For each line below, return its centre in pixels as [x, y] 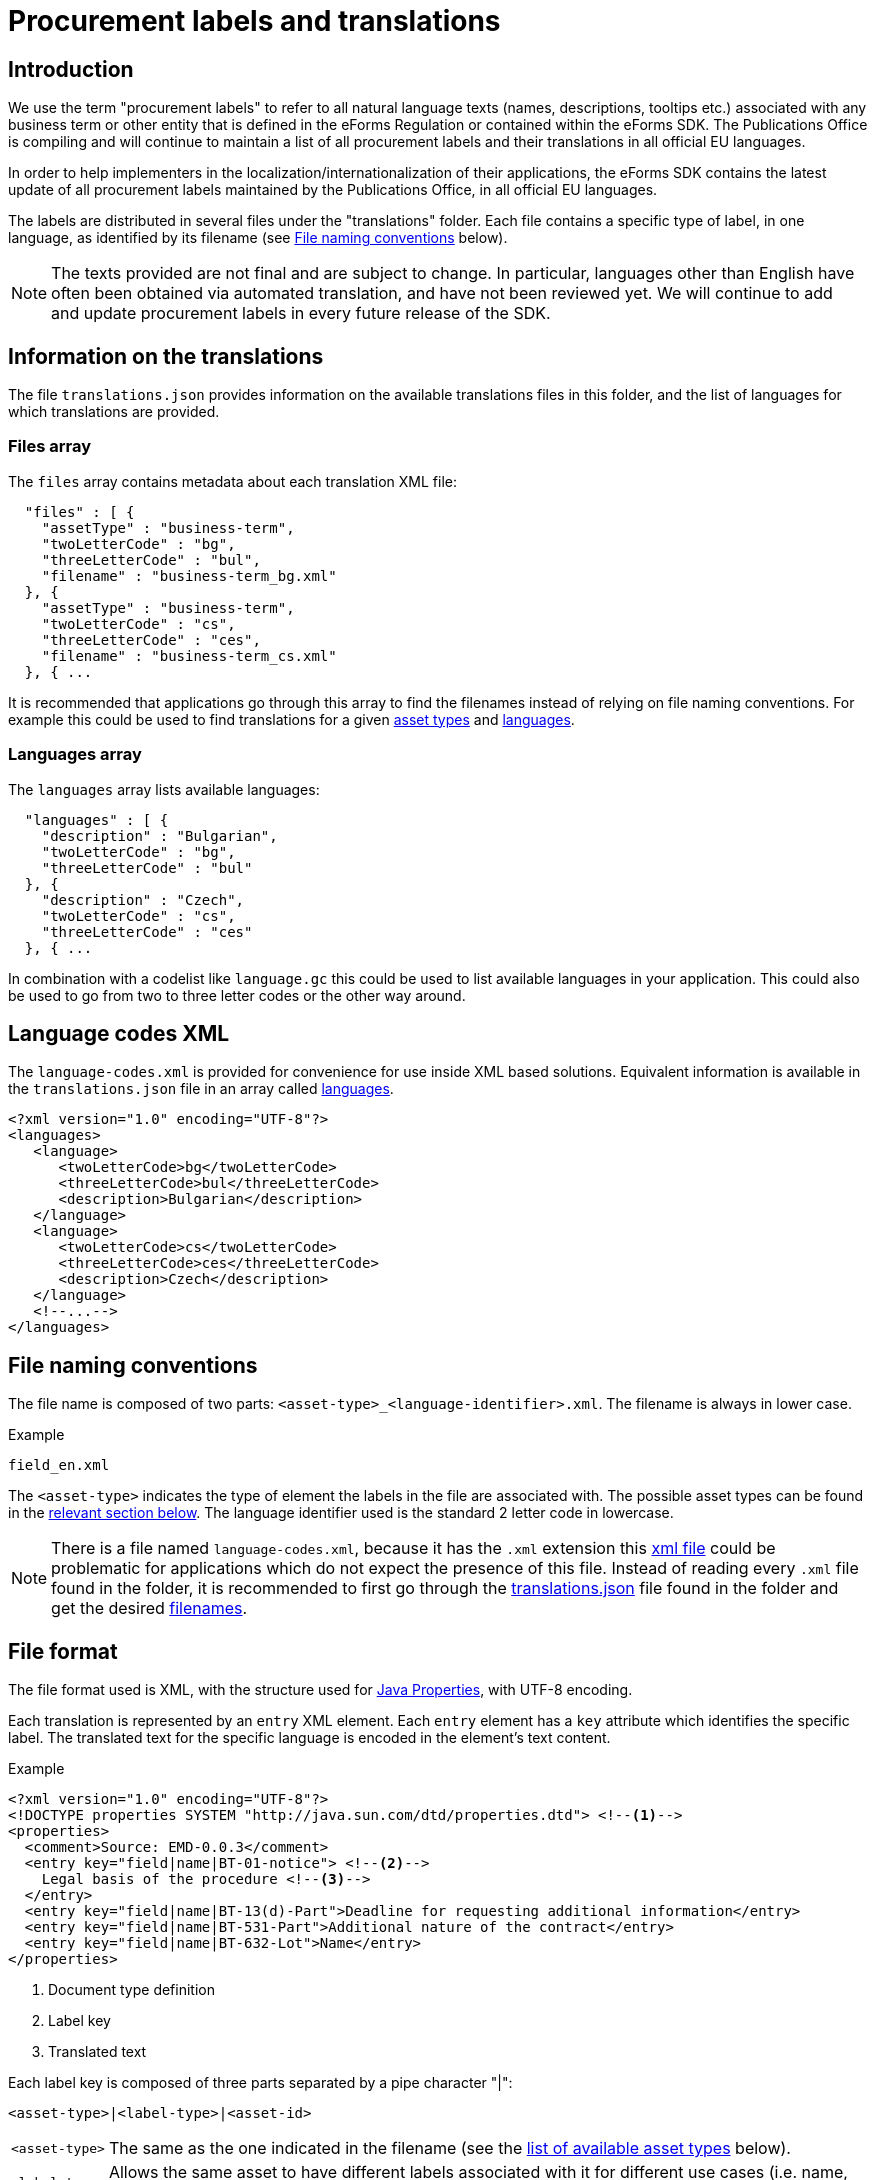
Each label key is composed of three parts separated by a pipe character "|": [260, 2083]
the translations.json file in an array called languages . [201, 1089]
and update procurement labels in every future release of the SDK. [301, 313]
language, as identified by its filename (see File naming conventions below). [258, 238]
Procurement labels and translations [254, 21]
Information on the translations [166, 356]
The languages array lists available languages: [164, 789]
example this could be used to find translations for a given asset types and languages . [291, 719]
